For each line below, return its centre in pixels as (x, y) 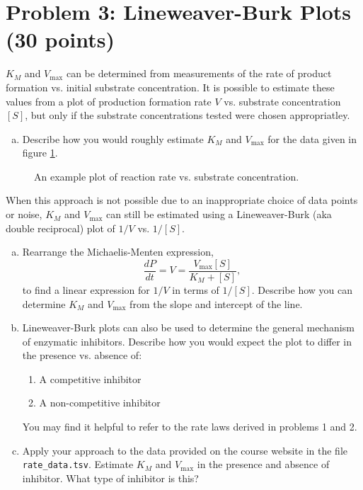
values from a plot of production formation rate (109, 101)
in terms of (196, 289)
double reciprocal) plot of (60, 228)
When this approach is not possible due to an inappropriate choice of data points (182, 200)
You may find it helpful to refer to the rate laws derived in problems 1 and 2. (190, 427)
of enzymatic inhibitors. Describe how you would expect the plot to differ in (187, 341)
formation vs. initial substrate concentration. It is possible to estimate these (170, 87)
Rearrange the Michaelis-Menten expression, (118, 252)
